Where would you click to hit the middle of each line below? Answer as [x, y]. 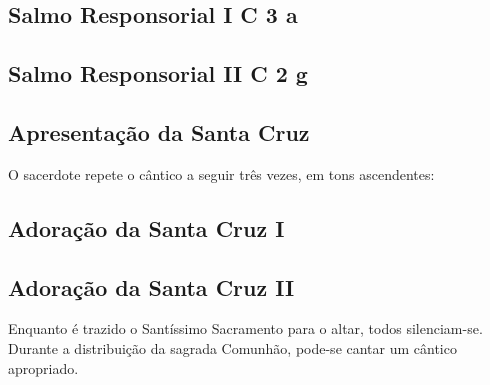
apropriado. [43, 367]
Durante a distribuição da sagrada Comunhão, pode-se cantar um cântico [232, 347]
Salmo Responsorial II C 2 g [158, 73]
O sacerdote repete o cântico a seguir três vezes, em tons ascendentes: [221, 173]
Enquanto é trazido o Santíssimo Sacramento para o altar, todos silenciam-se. [245, 328]
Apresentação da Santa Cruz [159, 131]
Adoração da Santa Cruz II [151, 286]
